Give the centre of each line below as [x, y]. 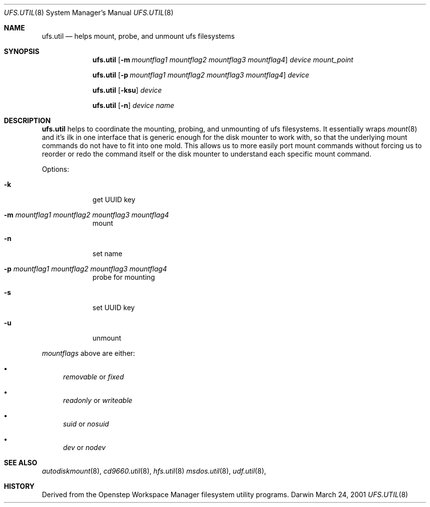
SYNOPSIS [22, 51]
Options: [55, 169]
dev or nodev [84, 447]
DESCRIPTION [27, 120]
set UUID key [114, 307]
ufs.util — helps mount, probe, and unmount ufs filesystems [138, 36]
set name [107, 253]
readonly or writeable [98, 400]
